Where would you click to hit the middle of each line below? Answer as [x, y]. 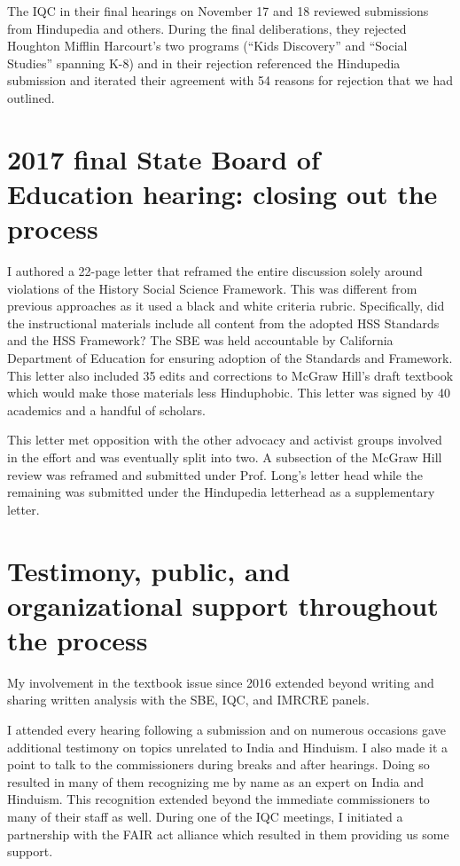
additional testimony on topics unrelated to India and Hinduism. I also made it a [227, 747]
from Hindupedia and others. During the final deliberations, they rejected [207, 28]
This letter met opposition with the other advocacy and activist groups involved [225, 440]
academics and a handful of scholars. [106, 409]
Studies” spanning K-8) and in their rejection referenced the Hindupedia [204, 63]
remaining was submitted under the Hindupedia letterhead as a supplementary [221, 492]
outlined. [31, 97]
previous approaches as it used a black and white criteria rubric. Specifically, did [226, 306]
